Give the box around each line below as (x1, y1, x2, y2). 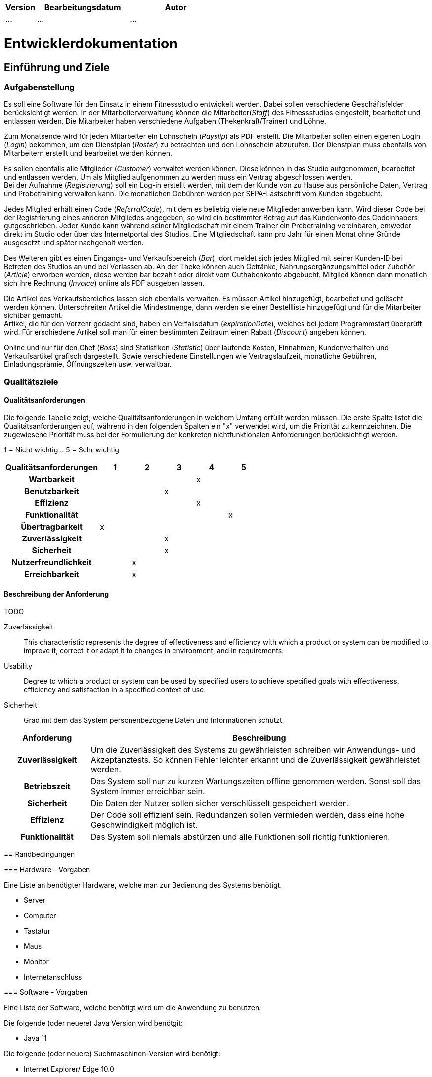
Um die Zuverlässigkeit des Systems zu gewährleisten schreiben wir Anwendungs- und (90, 745, 416, 755)
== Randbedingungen (4, 850, 75, 859)
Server (24, 896, 45, 905)
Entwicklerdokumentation (4, 35, 178, 52)
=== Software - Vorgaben (4, 988, 88, 997)
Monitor (24, 957, 49, 966)
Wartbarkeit (29, 474, 75, 484)
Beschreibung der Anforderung (4, 589, 109, 598)
